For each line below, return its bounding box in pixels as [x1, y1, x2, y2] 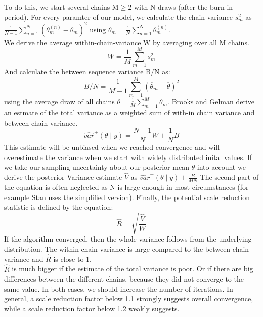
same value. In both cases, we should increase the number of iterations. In [4, 283, 233, 294]
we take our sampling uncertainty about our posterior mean [4, 162, 189, 172]
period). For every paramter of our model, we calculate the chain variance [4, 11, 233, 22]
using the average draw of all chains [4, 96, 115, 107]
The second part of [200, 172, 259, 182]
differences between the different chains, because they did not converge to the [4, 273, 244, 284]
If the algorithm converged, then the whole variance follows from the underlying [4, 233, 252, 244]
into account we [197, 162, 246, 172]
